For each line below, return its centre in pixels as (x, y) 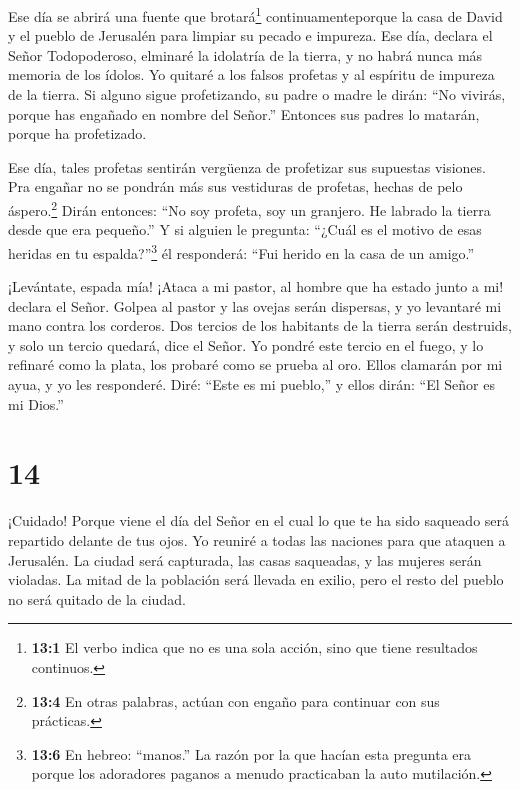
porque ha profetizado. (77, 133)
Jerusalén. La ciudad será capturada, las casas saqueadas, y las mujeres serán (245, 559)
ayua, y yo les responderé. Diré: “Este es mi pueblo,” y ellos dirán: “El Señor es (251, 384)
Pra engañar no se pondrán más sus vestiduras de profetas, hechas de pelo (235, 186)
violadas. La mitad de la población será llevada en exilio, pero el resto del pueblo (256, 579)
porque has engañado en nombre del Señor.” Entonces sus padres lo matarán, (244, 113)
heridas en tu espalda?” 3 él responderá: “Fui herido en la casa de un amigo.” (241, 251)
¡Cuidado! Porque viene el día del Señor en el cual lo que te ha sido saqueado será (259, 520)
